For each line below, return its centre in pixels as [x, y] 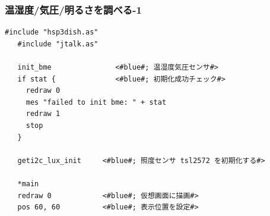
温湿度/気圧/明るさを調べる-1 [73, 9]
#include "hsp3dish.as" [52, 32]
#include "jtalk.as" [58, 44]
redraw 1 [43, 114]
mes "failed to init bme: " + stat [96, 102]
